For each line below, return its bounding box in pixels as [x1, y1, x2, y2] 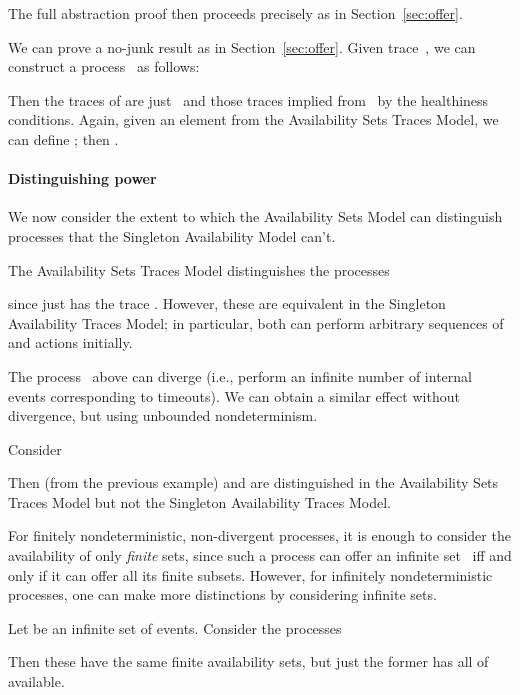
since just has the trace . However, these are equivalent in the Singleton [8, 293, 446, 314]
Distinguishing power [8, 168, 157, 189]
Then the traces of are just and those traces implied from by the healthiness [8, 89, 489, 110]
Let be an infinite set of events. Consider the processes [8, 617, 342, 638]
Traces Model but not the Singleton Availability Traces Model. [8, 491, 391, 512]
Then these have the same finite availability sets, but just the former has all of [8, 651, 489, 672]
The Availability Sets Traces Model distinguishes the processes [8, 259, 390, 280]
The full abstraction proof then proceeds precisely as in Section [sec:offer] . [8, 3, 463, 23]
